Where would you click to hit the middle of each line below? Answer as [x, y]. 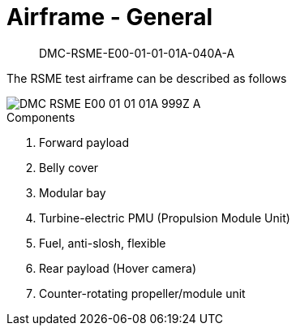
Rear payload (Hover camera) [118, 268]
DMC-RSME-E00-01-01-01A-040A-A [137, 53]
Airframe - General [110, 17]
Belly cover [69, 167]
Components [41, 117]
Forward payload [84, 142]
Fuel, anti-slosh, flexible [103, 243]
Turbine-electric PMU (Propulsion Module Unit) [165, 218]
